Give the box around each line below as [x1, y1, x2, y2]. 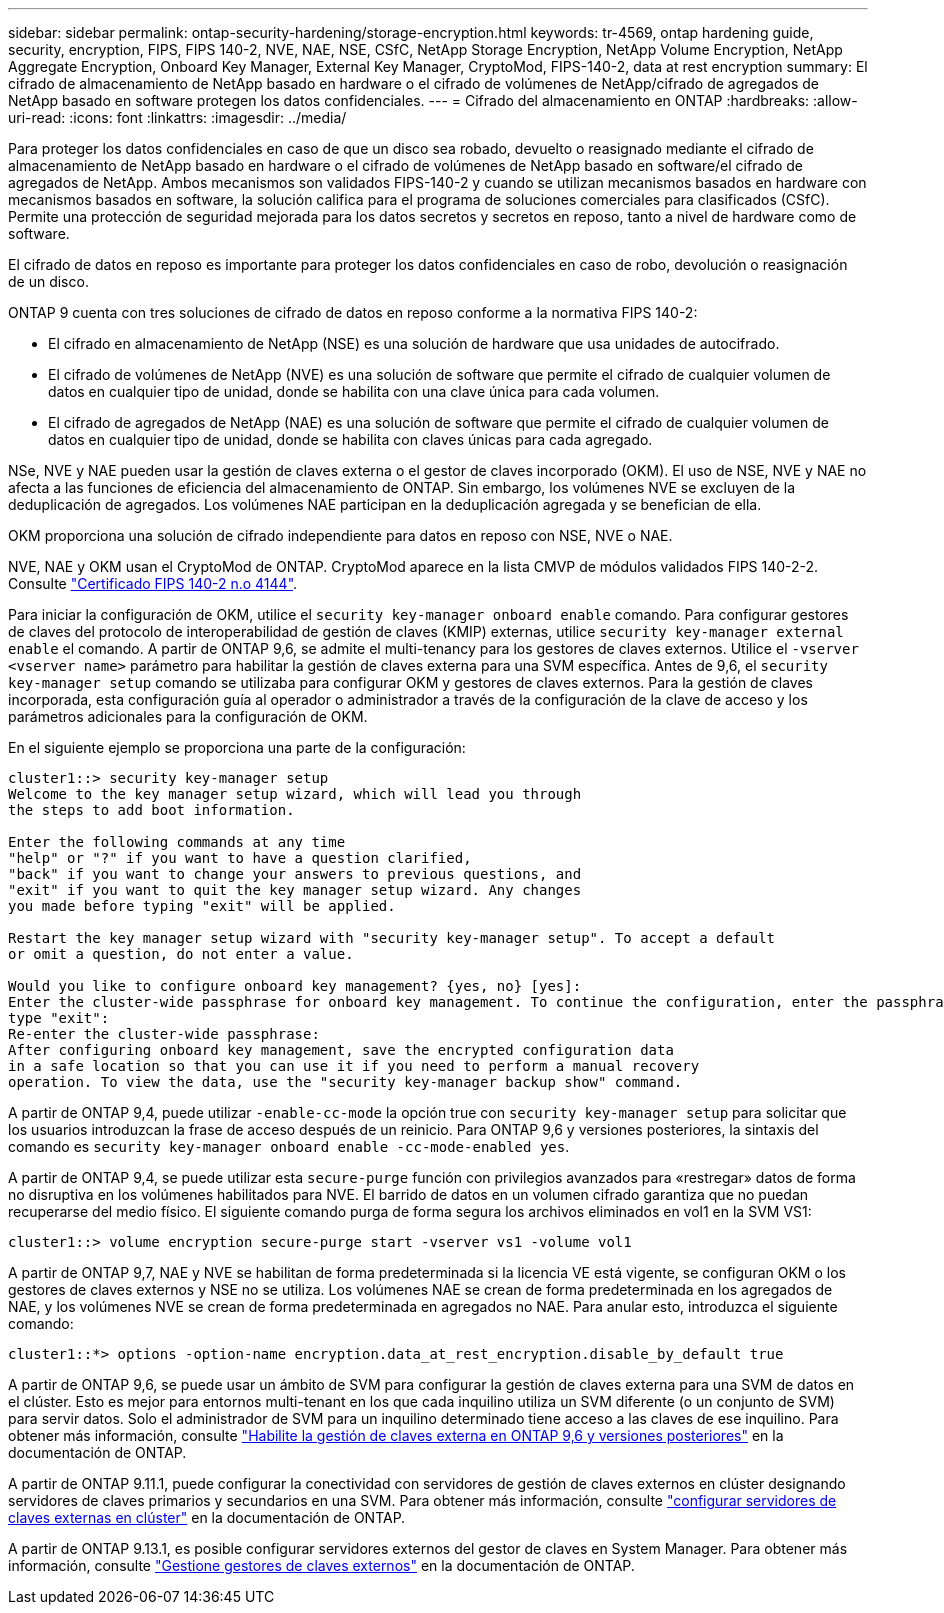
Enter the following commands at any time [8, 834, 346, 850]
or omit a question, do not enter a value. [8, 946, 354, 962]
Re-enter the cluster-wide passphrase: [8, 1026, 320, 1042]
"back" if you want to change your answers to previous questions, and [8, 866, 582, 882]
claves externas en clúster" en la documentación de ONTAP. [8, 1509, 406, 1526]
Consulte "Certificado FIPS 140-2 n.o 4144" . [8, 575, 298, 592]
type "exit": [8, 1010, 110, 1026]
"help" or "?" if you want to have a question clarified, [8, 850, 472, 866]
